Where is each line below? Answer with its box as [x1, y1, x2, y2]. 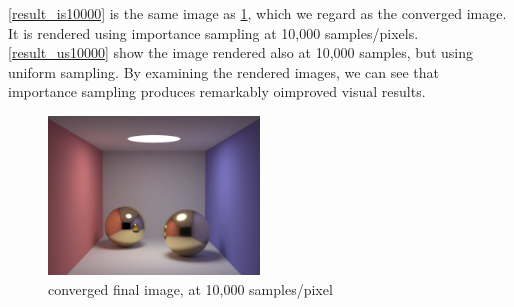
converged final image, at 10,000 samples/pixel [48, 278, 333, 299]
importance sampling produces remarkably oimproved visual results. [8, 81, 426, 102]
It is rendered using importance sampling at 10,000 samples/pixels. [8, 22, 419, 43]
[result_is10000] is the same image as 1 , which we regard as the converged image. [8, 3, 507, 23]
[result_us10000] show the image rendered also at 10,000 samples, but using [8, 42, 473, 63]
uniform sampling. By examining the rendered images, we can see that [8, 61, 440, 82]
